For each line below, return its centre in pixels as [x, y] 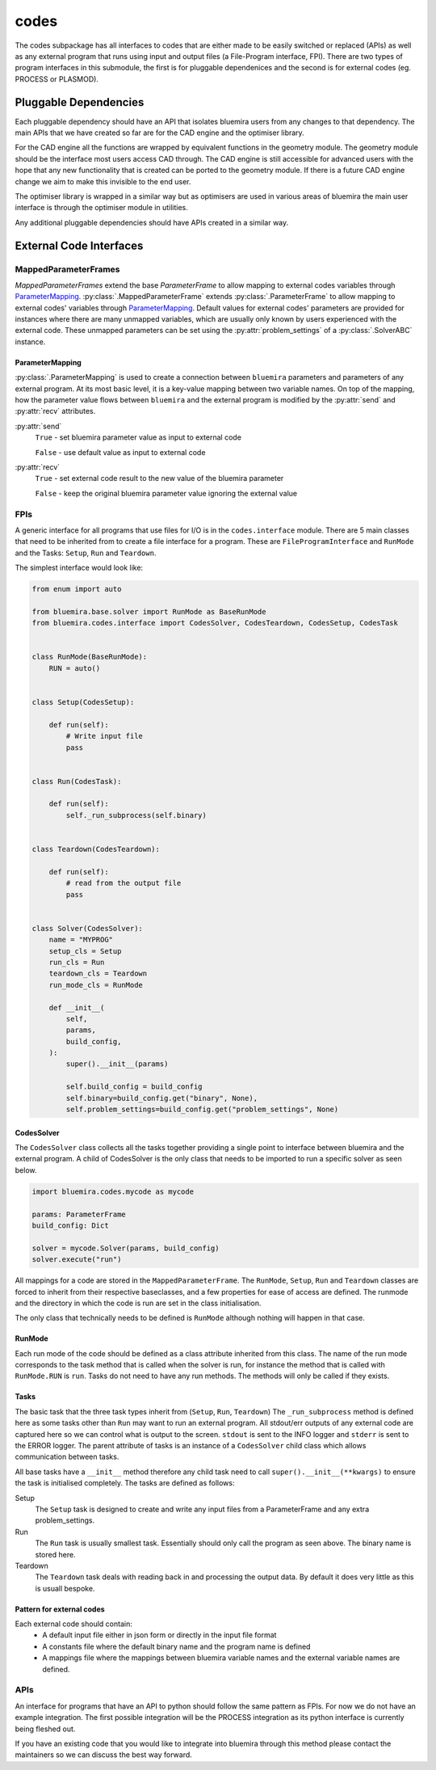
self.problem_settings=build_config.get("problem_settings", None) [202, 1110]
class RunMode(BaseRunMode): [90, 657]
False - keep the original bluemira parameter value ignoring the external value [166, 493]
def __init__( [77, 1007]
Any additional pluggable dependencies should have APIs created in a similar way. [152, 222]
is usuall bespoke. [65, 1588]
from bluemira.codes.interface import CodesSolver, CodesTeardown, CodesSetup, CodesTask [215, 623]
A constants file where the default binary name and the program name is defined [176, 1646]
